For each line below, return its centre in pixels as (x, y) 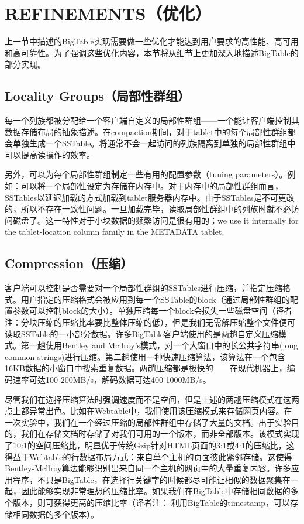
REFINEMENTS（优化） (108, 13)
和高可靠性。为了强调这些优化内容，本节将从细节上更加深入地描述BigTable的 (152, 52)
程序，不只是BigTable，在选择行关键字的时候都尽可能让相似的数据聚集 (147, 479)
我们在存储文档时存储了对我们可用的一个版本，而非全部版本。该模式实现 (160, 434)
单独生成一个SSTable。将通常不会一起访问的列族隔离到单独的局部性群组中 (154, 143)
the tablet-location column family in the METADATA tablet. (115, 232)
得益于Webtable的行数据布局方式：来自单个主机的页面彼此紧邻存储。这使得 (148, 456)
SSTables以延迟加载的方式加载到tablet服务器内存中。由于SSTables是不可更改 (150, 197)
